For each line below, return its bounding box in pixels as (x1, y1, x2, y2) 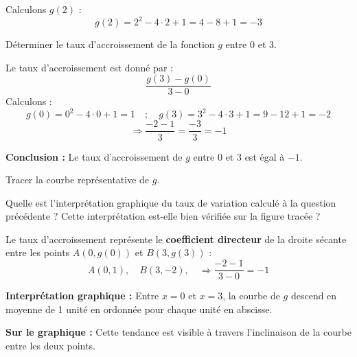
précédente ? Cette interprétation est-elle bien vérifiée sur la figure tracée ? (5, 209, 321, 223)
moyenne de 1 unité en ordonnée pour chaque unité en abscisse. (5, 301, 273, 316)
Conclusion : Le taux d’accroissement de (5, 149, 183, 163)
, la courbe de (222, 288, 280, 303)
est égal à (244, 149, 285, 163)
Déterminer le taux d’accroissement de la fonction (5, 37, 215, 51)
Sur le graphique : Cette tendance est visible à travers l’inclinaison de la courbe (5, 325, 352, 339)
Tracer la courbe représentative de (5, 172, 150, 187)
